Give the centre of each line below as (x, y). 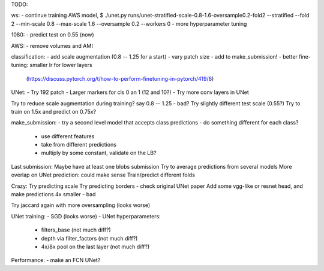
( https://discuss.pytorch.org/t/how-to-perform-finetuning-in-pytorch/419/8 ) (120, 78)
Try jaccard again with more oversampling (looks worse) (81, 205)
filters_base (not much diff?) (76, 230)
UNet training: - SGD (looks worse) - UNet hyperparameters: (86, 216)
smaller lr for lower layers (61, 65)
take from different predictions (79, 145)
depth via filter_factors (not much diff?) (89, 238)
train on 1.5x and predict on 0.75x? (54, 111)
